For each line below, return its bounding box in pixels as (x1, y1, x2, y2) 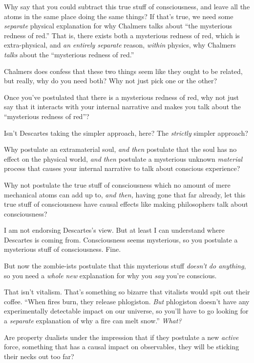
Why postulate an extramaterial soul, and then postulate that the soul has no (4, 144, 237, 154)
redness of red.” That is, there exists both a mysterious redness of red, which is (4, 30, 240, 40)
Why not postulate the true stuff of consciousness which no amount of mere (4, 179, 231, 190)
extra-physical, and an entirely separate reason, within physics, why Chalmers (4, 40, 236, 50)
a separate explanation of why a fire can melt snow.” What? (4, 315, 182, 326)
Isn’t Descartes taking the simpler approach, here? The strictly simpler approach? (4, 127, 248, 138)
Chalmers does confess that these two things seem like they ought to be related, (4, 66, 243, 76)
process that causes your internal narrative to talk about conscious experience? (4, 163, 240, 173)
